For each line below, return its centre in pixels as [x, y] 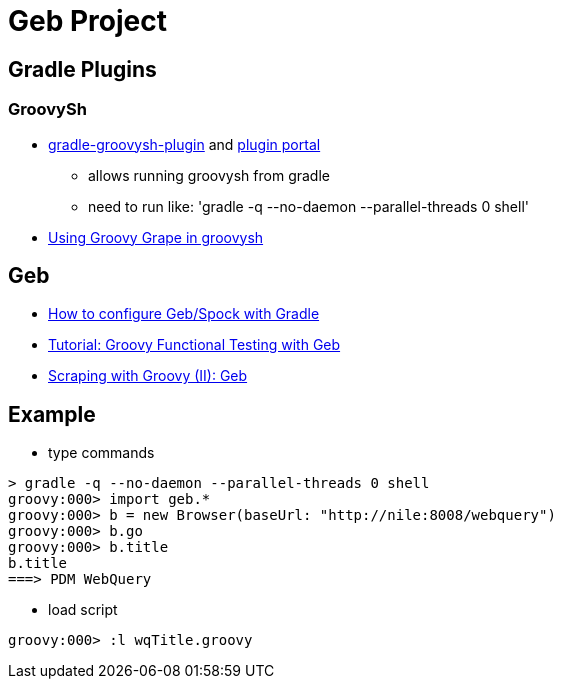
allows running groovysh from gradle [209, 175]
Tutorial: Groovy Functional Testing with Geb [194, 345]
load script [83, 610]
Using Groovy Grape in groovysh [156, 237]
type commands [101, 453]
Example [52, 414]
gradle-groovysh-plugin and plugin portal [184, 144]
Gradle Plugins [82, 69]
